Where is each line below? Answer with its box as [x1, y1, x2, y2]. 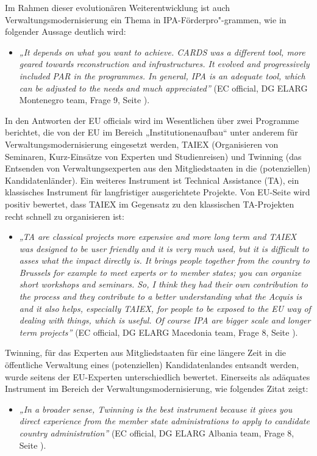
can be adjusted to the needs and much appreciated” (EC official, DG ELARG [19, 81, 308, 94]
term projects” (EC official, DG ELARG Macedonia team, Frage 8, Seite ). [19, 325, 298, 338]
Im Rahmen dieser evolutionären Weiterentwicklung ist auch [5, 1, 230, 13]
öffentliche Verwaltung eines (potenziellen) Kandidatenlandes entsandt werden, [5, 358, 299, 371]
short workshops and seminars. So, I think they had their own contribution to [19, 278, 308, 291]
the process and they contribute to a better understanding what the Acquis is [19, 290, 302, 303]
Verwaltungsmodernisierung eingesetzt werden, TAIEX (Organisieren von [5, 137, 279, 150]
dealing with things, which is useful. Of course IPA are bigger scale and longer [19, 314, 311, 327]
